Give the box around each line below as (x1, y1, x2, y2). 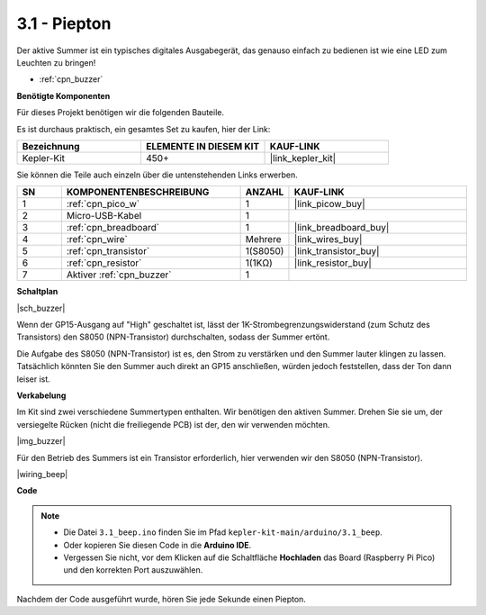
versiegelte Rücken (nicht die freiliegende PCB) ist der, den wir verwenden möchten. (16, 419, 330, 430)
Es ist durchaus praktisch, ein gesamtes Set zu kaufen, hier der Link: (16, 123, 271, 134)
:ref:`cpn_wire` (66, 233, 128, 246)
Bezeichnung (22, 140, 80, 152)
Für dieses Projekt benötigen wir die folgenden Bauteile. (16, 107, 225, 118)
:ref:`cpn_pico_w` (66, 198, 140, 211)
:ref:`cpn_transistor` (66, 245, 150, 258)
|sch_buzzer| (16, 303, 66, 313)
